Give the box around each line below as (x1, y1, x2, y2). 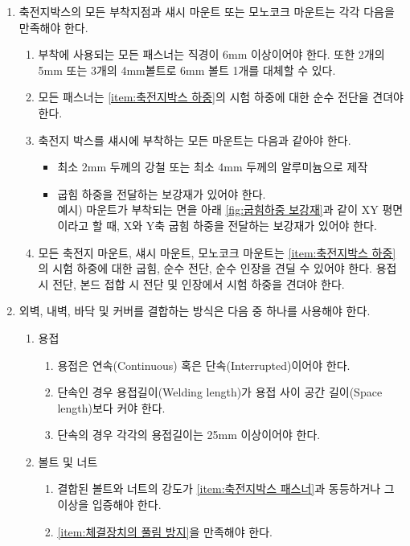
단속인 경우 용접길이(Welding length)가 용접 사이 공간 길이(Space (57, 384, 383, 400)
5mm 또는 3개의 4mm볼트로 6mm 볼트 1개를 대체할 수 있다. (38, 61, 336, 78)
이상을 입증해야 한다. (57, 496, 162, 513)
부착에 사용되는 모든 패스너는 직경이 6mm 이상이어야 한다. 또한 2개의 (38, 46, 385, 63)
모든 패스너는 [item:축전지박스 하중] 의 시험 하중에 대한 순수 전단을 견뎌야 (38, 88, 404, 105)
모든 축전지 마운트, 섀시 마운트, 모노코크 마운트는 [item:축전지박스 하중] (38, 244, 396, 261)
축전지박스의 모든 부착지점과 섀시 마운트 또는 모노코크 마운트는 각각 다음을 (18, 3, 395, 19)
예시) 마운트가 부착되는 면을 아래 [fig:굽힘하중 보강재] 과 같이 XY (57, 201, 379, 218)
